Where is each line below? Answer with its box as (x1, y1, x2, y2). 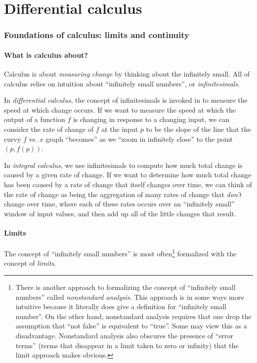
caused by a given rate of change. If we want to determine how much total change (4, 169, 252, 180)
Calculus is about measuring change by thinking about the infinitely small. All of (4, 69, 250, 79)
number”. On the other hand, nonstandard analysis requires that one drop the (15, 311, 252, 321)
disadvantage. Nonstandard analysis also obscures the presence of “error (15, 330, 234, 340)
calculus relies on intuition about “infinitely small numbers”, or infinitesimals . (4, 78, 240, 88)
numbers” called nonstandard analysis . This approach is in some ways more (15, 291, 244, 302)
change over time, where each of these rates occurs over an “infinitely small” (4, 199, 235, 209)
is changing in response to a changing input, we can (73, 114, 229, 124)
